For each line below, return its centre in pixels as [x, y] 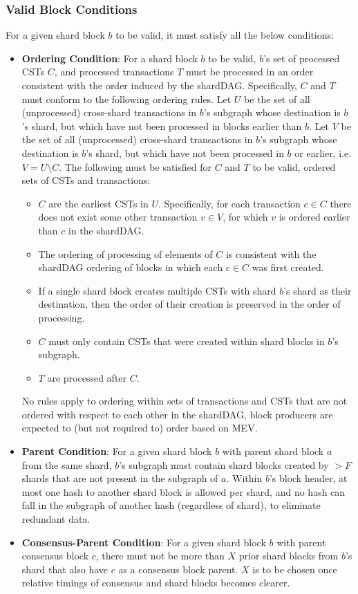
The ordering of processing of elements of [125, 253]
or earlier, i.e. [323, 152]
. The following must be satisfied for [135, 166]
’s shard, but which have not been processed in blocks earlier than [162, 126]
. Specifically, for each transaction [229, 203]
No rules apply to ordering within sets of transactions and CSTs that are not [185, 401]
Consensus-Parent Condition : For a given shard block [144, 542]
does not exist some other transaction [118, 217]
